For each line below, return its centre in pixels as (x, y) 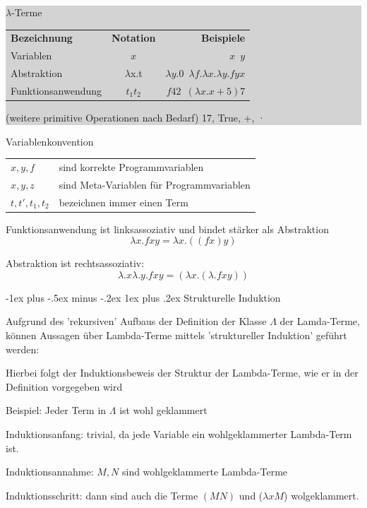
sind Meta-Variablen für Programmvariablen (155, 184)
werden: (23, 349)
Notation (134, 38)
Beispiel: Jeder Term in (56, 410)
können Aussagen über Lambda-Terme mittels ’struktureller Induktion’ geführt (176, 335)
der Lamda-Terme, (320, 321)
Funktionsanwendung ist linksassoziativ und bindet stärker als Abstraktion (167, 229)
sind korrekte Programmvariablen (131, 166)
